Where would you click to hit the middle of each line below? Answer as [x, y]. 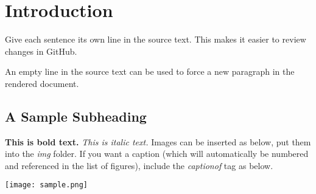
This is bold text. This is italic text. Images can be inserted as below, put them [158, 141]
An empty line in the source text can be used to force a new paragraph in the [150, 71]
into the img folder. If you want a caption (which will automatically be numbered [157, 154]
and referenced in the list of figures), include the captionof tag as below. [139, 165]
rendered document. [42, 83]
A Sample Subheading [76, 116]
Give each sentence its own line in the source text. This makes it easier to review [156, 39]
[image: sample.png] [47, 185]
